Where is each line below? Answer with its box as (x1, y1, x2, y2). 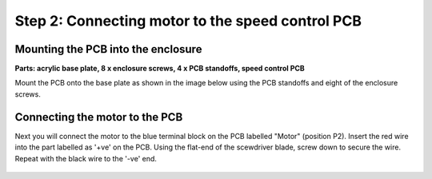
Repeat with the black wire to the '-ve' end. (14, 153, 158, 163)
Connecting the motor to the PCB (14, 110, 183, 124)
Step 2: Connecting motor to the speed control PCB (14, 12, 362, 30)
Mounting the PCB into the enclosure (14, 42, 202, 56)
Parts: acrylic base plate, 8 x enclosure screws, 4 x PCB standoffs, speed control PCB (14, 64, 306, 74)
